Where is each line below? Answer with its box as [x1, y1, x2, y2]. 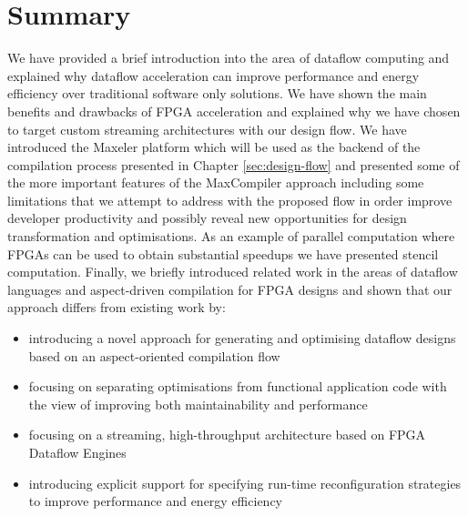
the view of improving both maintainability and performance [28, 394, 368, 413]
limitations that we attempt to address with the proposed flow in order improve [7, 190, 453, 209]
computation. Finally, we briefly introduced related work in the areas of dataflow [7, 262, 458, 281]
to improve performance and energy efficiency [28, 491, 282, 511]
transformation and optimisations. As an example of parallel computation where [7, 227, 455, 246]
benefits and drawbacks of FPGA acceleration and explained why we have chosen [7, 101, 461, 120]
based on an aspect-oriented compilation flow [28, 346, 280, 365]
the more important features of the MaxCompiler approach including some [7, 173, 424, 192]
